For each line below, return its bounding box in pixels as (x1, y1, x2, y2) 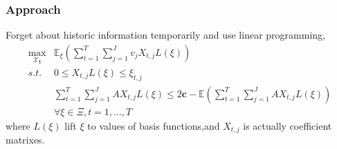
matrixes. (6, 132, 45, 147)
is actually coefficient (243, 118, 332, 132)
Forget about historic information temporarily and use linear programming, (6, 28, 325, 42)
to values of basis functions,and (87, 118, 220, 132)
